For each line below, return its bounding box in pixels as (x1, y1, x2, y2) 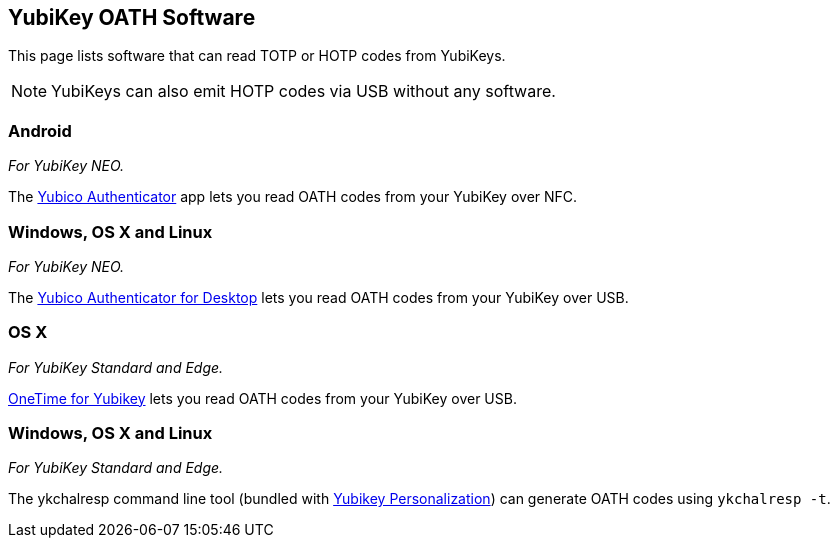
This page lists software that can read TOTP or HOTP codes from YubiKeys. (8, 47, 506, 65)
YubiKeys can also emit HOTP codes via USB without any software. (51, 81, 556, 102)
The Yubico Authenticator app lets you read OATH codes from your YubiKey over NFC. (8, 188, 578, 206)
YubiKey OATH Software (8, 5, 256, 30)
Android (8, 120, 72, 141)
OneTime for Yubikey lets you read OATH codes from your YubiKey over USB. (8, 389, 517, 407)
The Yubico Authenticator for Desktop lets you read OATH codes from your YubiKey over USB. (8, 288, 629, 306)
